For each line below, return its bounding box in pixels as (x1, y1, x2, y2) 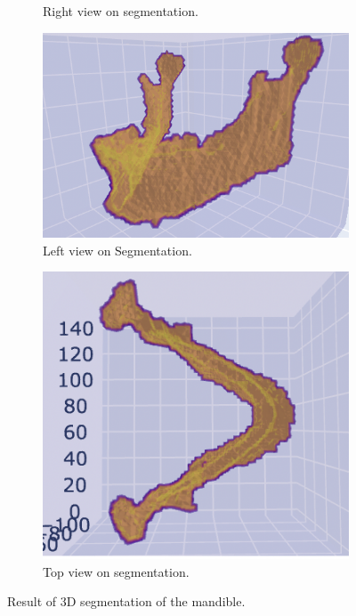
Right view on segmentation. (43, 2, 198, 20)
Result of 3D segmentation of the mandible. (7, 592, 246, 611)
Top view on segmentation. (43, 562, 190, 580)
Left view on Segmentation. (43, 240, 192, 259)
